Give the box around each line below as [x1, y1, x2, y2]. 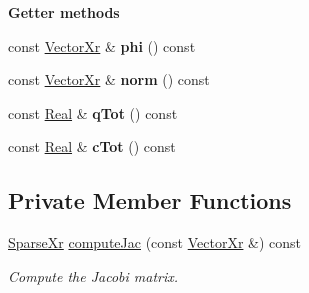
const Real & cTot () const [8, 136, 176, 157]
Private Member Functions [8, 185, 292, 216]
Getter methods [8, 2, 120, 22]
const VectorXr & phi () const [8, 35, 196, 56]
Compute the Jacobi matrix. [8, 265, 179, 286]
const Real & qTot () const [8, 102, 178, 123]
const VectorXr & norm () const [8, 69, 210, 90]
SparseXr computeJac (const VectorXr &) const [8, 232, 302, 253]
